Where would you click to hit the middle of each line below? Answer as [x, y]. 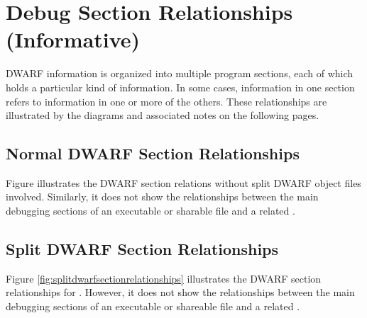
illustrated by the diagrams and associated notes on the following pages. [163, 115]
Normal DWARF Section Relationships [153, 153]
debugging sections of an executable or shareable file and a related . [153, 306]
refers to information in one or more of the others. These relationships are [166, 101]
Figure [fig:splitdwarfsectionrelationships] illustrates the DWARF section [164, 278]
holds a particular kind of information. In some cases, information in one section [180, 87]
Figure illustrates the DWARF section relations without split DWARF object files [183, 182]
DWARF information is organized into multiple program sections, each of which [180, 73]
